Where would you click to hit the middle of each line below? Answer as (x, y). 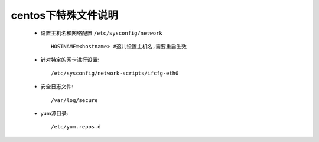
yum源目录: (54, 113)
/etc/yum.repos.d (76, 127)
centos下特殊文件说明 (64, 15)
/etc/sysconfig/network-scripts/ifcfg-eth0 (115, 73)
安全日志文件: (57, 87)
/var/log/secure (74, 100)
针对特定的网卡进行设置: (70, 60)
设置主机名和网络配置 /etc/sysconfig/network (101, 33)
